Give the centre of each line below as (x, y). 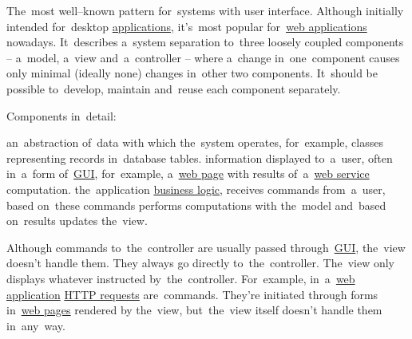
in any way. (36, 325)
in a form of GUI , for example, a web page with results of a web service (188, 173)
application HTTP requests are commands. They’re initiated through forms (192, 294)
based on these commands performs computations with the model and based (196, 205)
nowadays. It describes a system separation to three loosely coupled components (205, 42)
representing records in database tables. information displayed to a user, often (200, 158)
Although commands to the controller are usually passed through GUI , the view (206, 247)
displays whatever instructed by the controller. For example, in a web (181, 278)
